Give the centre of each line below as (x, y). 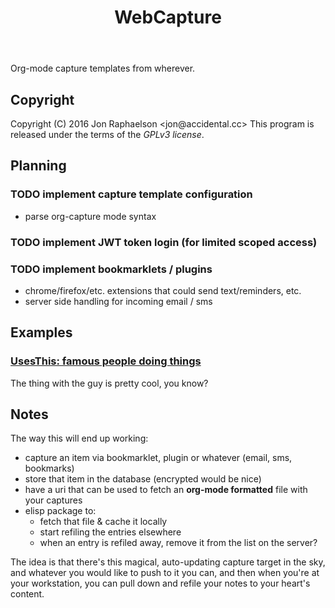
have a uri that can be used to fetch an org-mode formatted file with (166, 490)
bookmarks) (49, 468)
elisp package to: (60, 511)
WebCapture (168, 17)
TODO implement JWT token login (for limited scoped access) (164, 242)
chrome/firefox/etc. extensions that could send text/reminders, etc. (163, 290)
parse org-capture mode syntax (90, 216)
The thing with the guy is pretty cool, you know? (109, 383)
